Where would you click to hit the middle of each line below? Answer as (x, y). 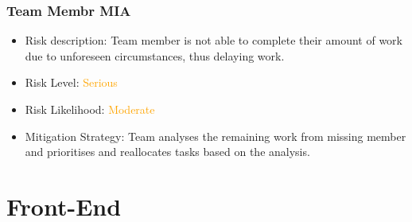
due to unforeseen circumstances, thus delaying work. (155, 55)
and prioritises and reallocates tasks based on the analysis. (167, 152)
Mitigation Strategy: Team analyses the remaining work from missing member (216, 136)
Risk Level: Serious (71, 82)
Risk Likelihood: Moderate (90, 109)
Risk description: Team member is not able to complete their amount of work (214, 40)
